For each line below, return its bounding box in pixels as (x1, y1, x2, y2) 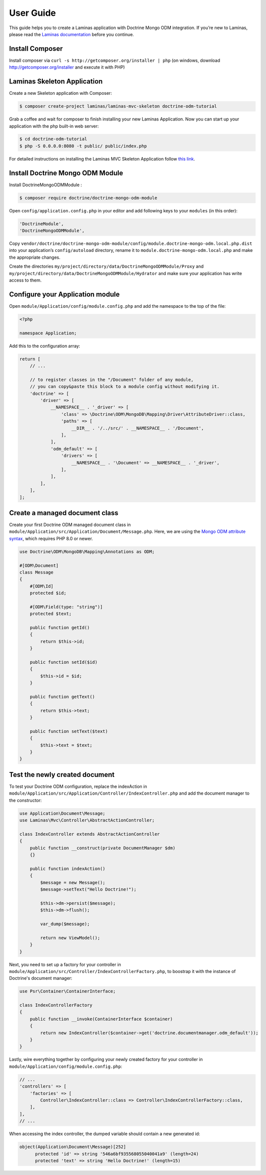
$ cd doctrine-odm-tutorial (19, 136, 87, 142)
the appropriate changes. (9, 254, 61, 260)
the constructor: (9, 797, 42, 803)
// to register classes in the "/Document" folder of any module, (30, 377, 194, 382)
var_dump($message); (40, 921, 90, 927)
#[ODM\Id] (30, 583, 54, 589)
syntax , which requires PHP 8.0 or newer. (9, 535, 93, 541)
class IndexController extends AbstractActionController (19, 831, 160, 837)
